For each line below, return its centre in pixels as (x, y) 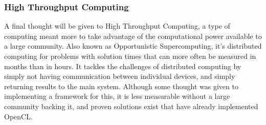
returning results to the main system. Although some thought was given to (121, 86)
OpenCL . (18, 116)
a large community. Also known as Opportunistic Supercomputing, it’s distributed (133, 46)
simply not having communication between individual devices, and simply (120, 76)
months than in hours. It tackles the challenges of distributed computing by (123, 66)
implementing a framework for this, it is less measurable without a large (117, 96)
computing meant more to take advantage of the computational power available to (133, 36)
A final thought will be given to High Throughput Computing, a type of (117, 26)
